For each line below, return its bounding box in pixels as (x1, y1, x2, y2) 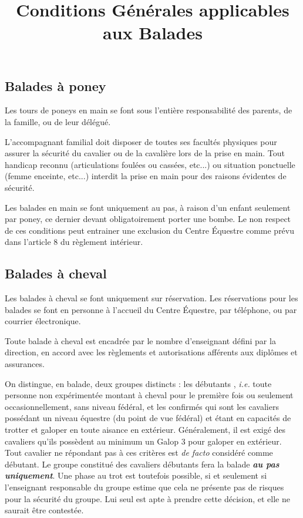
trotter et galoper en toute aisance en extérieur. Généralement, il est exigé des (5, 423, 286, 436)
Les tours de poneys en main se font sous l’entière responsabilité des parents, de (5, 104, 292, 116)
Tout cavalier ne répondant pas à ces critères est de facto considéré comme (5, 446, 273, 459)
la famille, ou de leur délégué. (5, 115, 111, 127)
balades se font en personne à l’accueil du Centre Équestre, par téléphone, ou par (5, 303, 297, 315)
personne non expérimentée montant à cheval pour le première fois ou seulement (5, 389, 294, 401)
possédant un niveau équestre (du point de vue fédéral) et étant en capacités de (5, 412, 291, 424)
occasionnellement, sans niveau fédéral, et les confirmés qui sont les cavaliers (5, 400, 279, 412)
